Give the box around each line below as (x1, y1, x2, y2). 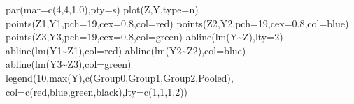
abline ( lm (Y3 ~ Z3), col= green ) (6, 57, 132, 71)
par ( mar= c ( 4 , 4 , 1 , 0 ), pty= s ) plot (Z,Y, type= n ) (6, 2, 199, 16)
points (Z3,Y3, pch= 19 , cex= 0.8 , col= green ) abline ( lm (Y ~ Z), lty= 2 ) (6, 29, 283, 44)
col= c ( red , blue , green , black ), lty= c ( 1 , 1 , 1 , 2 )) (6, 84, 188, 98)
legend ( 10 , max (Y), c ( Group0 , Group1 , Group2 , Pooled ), (6, 70, 234, 84)
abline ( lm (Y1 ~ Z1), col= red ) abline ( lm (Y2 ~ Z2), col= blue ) (6, 43, 246, 57)
